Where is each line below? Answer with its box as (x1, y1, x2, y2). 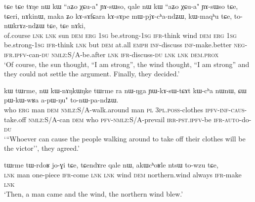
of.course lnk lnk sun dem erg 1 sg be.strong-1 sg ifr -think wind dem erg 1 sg (4, 30, 237, 40)
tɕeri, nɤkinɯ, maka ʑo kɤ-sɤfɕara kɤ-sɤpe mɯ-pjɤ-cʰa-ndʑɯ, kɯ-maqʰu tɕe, (4, 10, 232, 21)
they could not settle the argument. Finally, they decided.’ (4, 68, 180, 79)
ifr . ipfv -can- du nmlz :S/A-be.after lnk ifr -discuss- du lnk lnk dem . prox (4, 49, 219, 59)
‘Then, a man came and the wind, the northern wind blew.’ (4, 188, 183, 199)
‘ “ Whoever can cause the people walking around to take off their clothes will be (4, 133, 246, 143)
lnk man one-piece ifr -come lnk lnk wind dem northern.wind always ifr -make (4, 169, 242, 179)
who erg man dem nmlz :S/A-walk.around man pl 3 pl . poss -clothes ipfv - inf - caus (4, 104, 245, 114)
